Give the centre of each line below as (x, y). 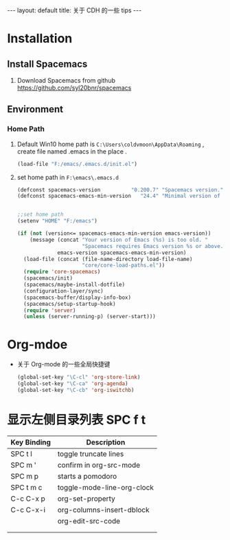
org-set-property (86, 499)
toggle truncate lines (91, 454)
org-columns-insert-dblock (103, 510)
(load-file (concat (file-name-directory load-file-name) (108, 259)
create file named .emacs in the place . (72, 151)
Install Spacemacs (47, 64)
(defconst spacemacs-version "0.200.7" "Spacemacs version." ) (122, 190)
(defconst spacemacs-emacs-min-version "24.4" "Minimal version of (119, 196)
